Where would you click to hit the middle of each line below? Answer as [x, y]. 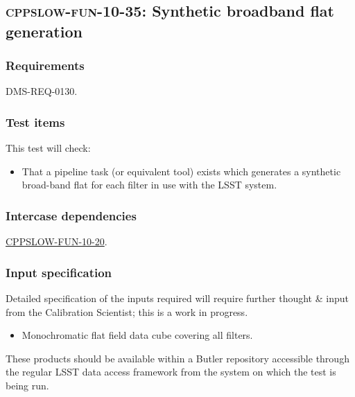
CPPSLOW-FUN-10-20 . [57, 241]
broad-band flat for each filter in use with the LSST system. [149, 185]
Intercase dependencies [71, 215]
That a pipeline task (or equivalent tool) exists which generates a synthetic [181, 171]
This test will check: [48, 148]
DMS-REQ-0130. [42, 91]
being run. [27, 385]
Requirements [45, 65]
